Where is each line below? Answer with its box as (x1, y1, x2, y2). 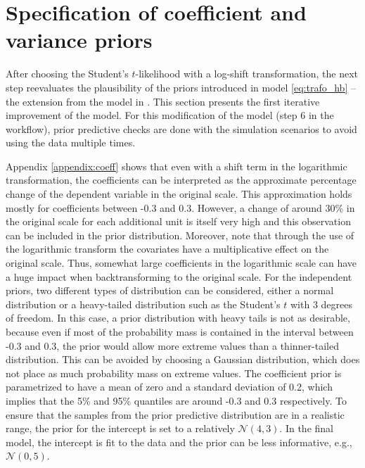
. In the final (279, 421, 333, 436)
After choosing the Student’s (6, 66, 129, 81)
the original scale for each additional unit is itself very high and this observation (6, 214, 351, 229)
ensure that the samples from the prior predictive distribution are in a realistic (6, 407, 345, 422)
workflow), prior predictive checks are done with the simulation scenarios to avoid (6, 121, 357, 136)
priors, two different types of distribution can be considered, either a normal (6, 283, 334, 298)
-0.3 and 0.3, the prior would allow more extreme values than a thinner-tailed (6, 338, 339, 353)
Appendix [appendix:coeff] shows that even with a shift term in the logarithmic (6, 158, 347, 173)
